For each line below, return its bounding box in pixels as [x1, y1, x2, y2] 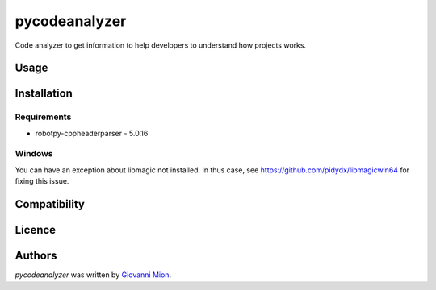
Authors [15, 249, 57, 263]
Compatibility [15, 197, 85, 211]
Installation [15, 87, 73, 101]
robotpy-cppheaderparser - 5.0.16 [35, 128, 149, 138]
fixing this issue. [15, 176, 69, 186]
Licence [15, 223, 57, 237]
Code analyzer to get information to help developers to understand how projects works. [15, 40, 307, 50]
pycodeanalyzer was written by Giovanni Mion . [15, 270, 172, 280]
